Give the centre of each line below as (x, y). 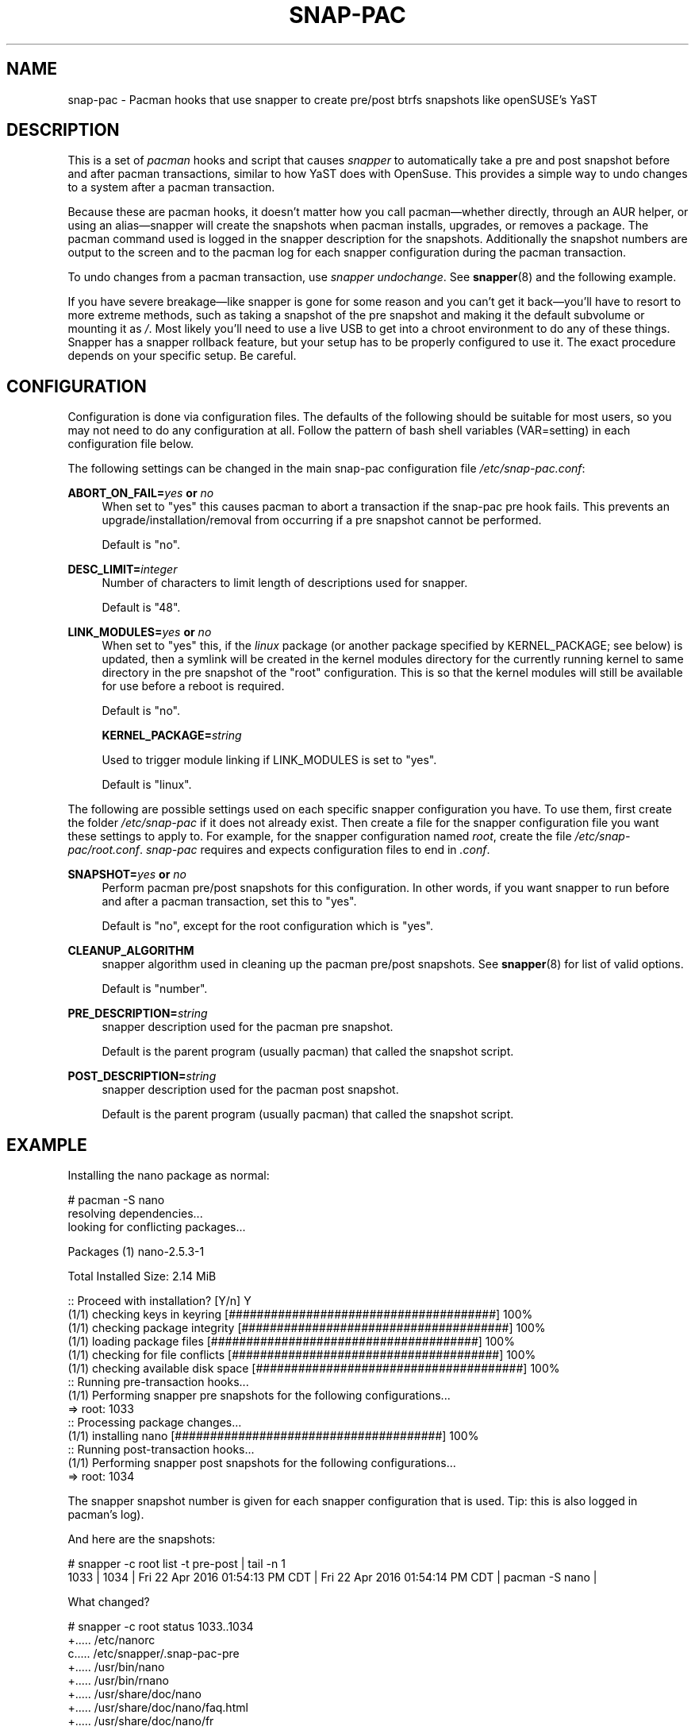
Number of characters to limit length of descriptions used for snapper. (285, 583)
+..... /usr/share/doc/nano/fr (141, 1721)
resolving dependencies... (135, 1214)
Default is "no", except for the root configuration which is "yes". (267, 926)
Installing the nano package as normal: (169, 1176)
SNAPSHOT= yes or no (127, 875)
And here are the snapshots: (142, 1539)
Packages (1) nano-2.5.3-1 (136, 1252)
